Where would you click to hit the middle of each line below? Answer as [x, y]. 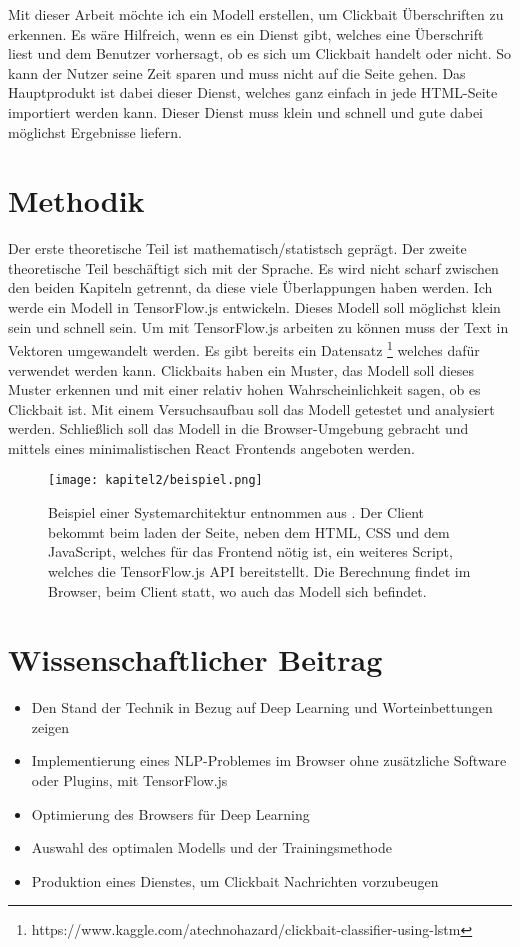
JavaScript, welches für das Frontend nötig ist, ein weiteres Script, [250, 551]
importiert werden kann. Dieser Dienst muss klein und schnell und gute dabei [246, 111]
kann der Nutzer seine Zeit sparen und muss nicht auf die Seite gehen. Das [237, 72]
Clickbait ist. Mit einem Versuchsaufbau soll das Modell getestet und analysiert [251, 408]
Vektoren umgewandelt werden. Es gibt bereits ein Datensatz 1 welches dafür [244, 348]
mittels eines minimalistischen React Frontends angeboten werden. [211, 447]
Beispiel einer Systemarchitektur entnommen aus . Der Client [236, 512]
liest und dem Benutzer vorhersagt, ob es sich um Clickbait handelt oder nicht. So [260, 53]
